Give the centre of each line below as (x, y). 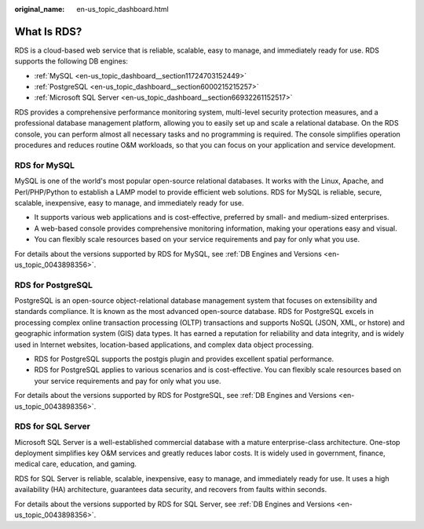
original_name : (40, 9)
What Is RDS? (48, 31)
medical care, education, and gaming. (76, 464)
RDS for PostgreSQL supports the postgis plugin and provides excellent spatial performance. (184, 359)
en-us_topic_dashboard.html (122, 9)
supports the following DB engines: (71, 61)
